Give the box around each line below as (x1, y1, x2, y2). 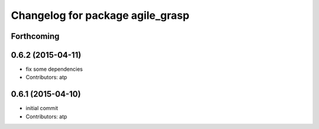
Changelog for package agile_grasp (11, 9, 190, 22)
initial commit (25, 105, 58, 112)
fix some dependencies (25, 65, 83, 73)
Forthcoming (11, 31, 60, 41)
